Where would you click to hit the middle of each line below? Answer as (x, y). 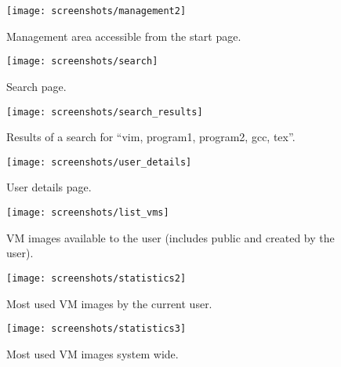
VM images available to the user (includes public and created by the (170, 237)
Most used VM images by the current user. (109, 303)
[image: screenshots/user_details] (99, 162)
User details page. (49, 187)
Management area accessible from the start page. (124, 36)
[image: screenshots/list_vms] (88, 213)
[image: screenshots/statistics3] (96, 329)
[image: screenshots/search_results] (105, 112)
